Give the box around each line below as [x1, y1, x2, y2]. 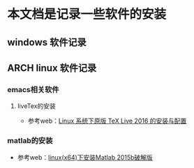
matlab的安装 [7, 136, 53, 146]
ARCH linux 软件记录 [7, 62, 97, 74]
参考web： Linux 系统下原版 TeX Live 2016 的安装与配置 [27, 116, 187, 125]
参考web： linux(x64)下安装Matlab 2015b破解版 [17, 153, 154, 161]
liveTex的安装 [17, 102, 56, 110]
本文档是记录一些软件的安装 [7, 6, 167, 22]
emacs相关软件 [7, 84, 59, 94]
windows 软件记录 [7, 36, 87, 48]
